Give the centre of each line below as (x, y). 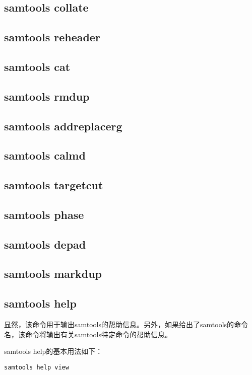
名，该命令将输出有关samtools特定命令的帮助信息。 (88, 334)
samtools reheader (52, 37)
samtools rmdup (47, 96)
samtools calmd (45, 155)
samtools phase (44, 214)
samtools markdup (53, 274)
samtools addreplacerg (63, 126)
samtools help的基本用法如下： (53, 351)
